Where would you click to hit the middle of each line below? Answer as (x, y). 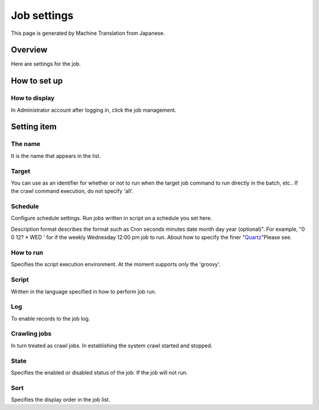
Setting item (34, 127)
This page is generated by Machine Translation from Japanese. (88, 33)
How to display (33, 98)
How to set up (37, 81)
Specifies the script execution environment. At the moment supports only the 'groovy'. (116, 264)
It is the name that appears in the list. (56, 156)
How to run (27, 253)
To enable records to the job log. (51, 318)
